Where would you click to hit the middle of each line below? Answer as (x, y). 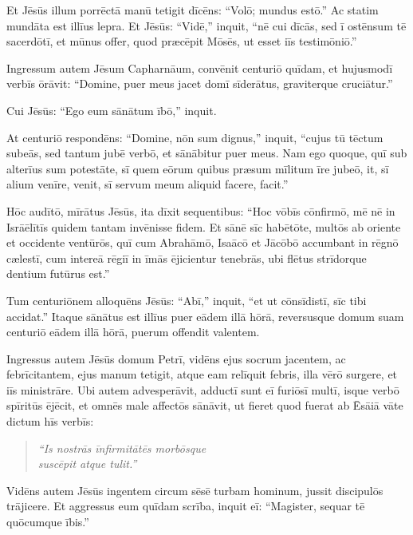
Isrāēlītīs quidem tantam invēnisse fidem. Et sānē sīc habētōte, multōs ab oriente (204, 226)
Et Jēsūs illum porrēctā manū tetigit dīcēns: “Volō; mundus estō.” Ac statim (193, 10)
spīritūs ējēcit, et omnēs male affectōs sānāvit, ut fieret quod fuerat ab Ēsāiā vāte (205, 405)
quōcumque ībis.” (48, 522)
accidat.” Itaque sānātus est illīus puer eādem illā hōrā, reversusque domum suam (205, 316)
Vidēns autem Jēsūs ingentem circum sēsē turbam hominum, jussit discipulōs (195, 490)
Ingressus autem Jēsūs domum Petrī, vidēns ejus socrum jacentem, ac (176, 358)
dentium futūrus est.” (58, 273)
